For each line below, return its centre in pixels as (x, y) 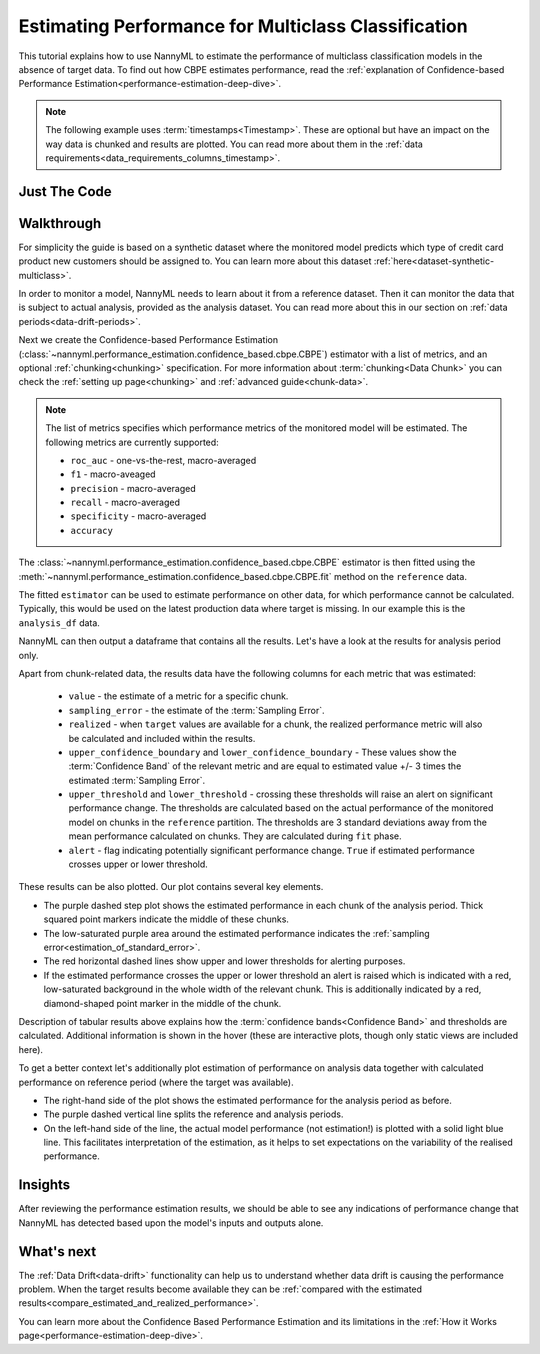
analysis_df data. (59, 622)
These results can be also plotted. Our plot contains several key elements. (171, 887)
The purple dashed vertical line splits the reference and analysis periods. (193, 1114)
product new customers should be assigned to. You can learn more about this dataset (195, 261)
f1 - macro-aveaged (113, 474)
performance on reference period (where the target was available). (156, 1082)
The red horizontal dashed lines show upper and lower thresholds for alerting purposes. (224, 961)
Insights (44, 1185)
